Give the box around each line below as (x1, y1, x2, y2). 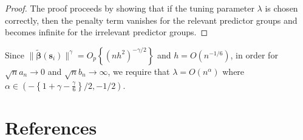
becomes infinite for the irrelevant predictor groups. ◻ (5, 26, 208, 38)
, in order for (230, 48, 278, 61)
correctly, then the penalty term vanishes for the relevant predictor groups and (5, 13, 298, 26)
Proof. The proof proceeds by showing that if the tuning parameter (5, 2, 254, 14)
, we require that (107, 65, 170, 77)
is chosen (265, 2, 298, 14)
